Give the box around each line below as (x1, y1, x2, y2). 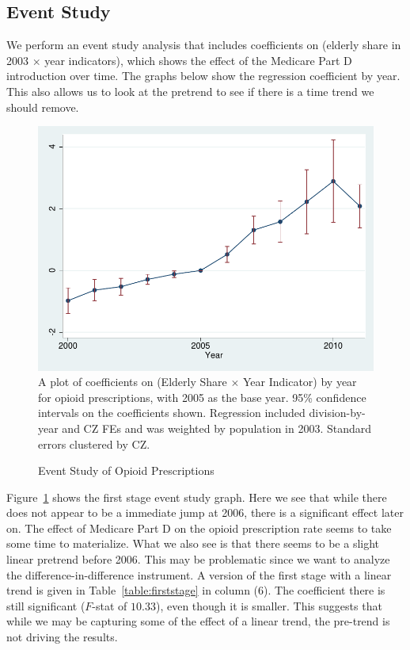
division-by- (309, 404, 366, 421)
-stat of (92, 597, 127, 614)
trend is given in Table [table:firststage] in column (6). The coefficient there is (6, 582, 385, 598)
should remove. (6, 98, 79, 115)
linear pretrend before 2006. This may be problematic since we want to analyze (6, 551, 390, 568)
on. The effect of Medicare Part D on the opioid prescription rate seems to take (6, 519, 392, 536)
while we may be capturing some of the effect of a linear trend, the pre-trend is (6, 613, 390, 629)
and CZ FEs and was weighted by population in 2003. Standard (62, 419, 372, 436)
